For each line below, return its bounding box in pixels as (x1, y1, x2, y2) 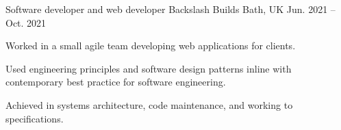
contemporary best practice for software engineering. (5, 75, 226, 89)
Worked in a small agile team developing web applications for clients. (5, 38, 296, 53)
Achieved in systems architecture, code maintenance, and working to (5, 97, 293, 112)
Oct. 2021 (5, 15, 47, 29)
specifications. (5, 111, 64, 125)
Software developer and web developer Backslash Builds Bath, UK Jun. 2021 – (5, 2, 336, 16)
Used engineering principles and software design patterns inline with (5, 61, 292, 75)
